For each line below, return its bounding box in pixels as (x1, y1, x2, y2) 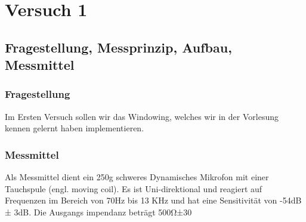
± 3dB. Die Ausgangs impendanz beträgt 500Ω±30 (5, 205, 192, 218)
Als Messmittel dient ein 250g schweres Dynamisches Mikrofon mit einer (5, 171, 269, 183)
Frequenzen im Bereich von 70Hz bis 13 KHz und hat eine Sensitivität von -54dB (5, 194, 302, 206)
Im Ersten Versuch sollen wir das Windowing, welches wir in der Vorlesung (5, 110, 279, 122)
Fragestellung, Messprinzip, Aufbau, (5, 38, 232, 56)
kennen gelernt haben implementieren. (5, 122, 144, 134)
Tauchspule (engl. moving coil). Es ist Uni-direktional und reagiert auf (5, 182, 262, 195)
